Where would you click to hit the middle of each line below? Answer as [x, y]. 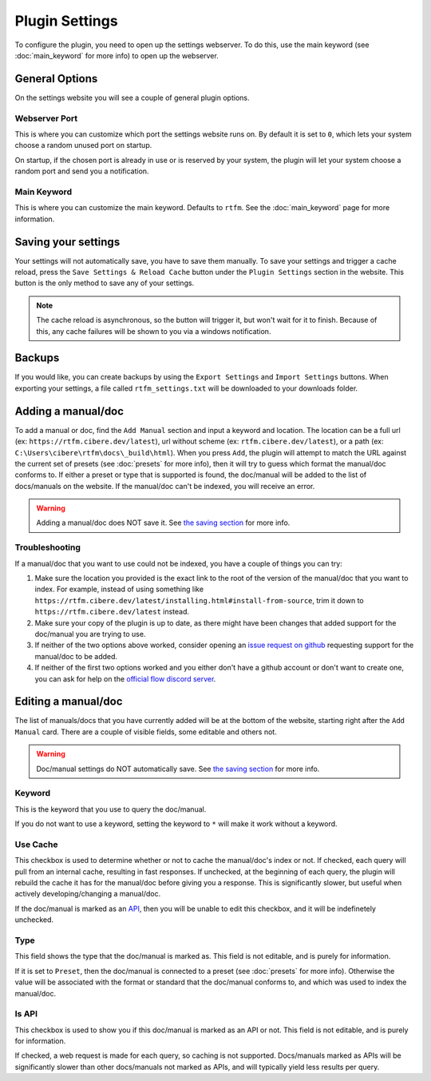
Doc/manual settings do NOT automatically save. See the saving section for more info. [178, 769]
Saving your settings [67, 242]
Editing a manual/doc [69, 702]
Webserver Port [46, 118]
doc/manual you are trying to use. [90, 634]
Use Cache [36, 845]
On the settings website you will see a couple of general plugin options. [132, 97]
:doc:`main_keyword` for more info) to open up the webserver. [117, 55]
